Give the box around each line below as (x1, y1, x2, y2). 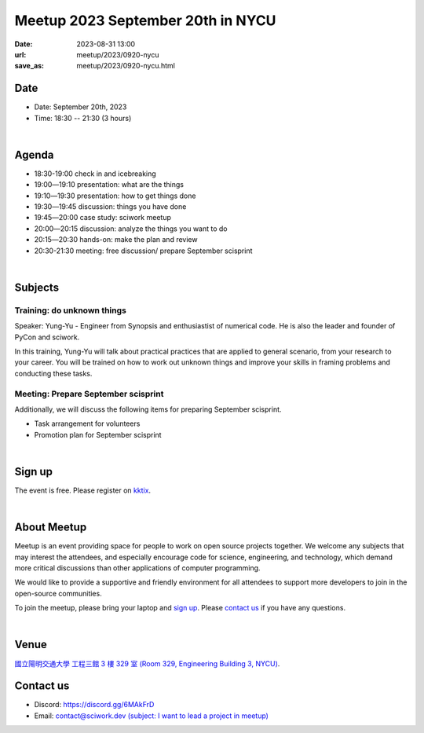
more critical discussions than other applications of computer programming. (14, 563, 261, 573)
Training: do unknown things (14, 305, 127, 316)
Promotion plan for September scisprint (34, 430, 162, 439)
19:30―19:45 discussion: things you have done (34, 202, 187, 211)
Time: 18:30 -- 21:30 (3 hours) (34, 113, 132, 123)
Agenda (14, 148, 54, 161)
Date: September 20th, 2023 (34, 102, 127, 112)
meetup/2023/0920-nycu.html (76, 61, 176, 71)
